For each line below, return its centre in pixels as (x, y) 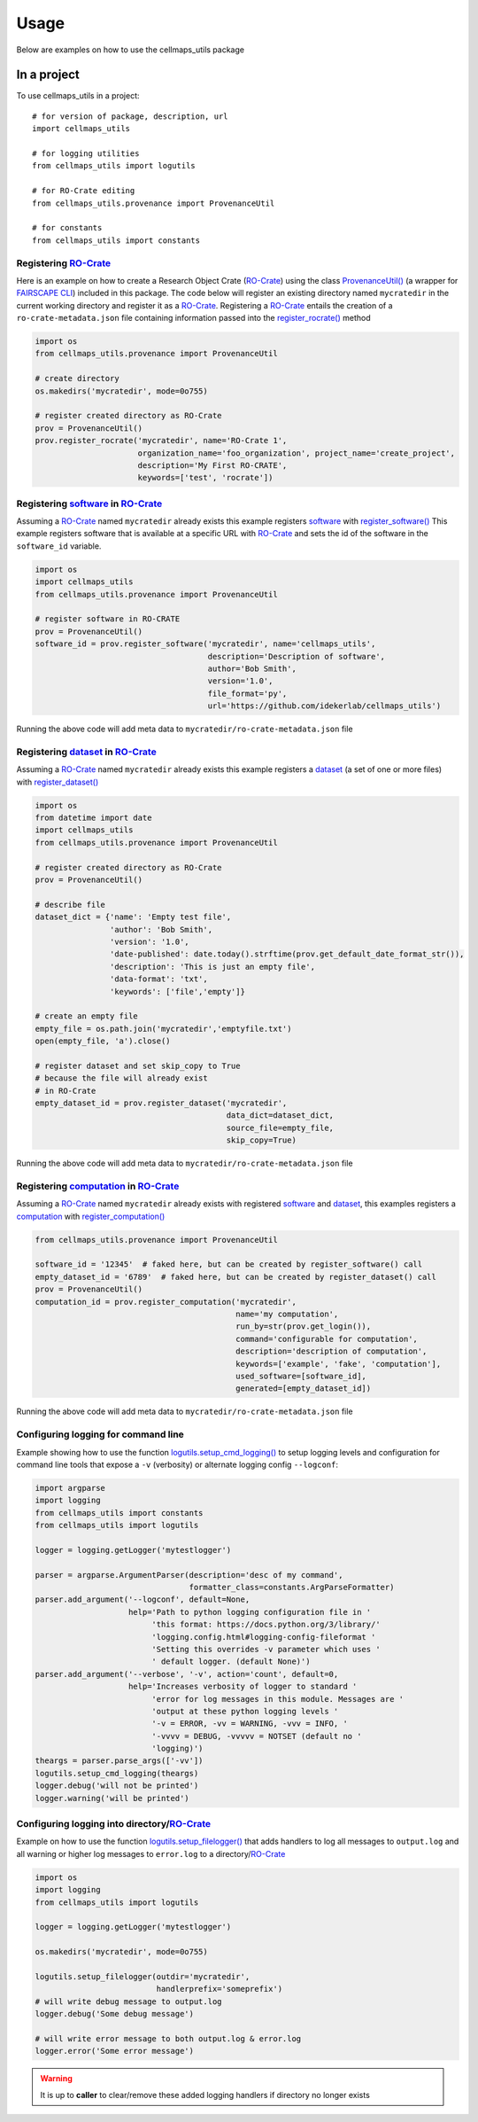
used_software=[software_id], (301, 1376)
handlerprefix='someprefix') (220, 1989)
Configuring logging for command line (100, 1434)
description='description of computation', (332, 1351)
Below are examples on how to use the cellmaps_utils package (131, 50)
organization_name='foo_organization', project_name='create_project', (297, 453)
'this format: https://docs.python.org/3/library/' (266, 1625)
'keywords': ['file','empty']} (177, 991)
